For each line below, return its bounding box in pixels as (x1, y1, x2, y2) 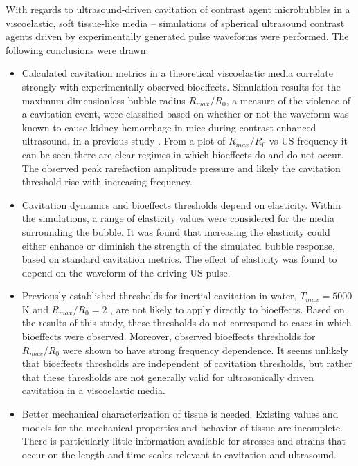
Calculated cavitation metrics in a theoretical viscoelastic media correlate (21, 66, 333, 80)
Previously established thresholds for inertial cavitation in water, (21, 288, 297, 303)
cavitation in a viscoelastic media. (21, 383, 165, 398)
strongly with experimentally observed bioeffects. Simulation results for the (21, 79, 341, 93)
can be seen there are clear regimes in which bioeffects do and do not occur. (21, 147, 344, 161)
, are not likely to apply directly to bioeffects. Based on (110, 301, 345, 316)
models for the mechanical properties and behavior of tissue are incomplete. (21, 420, 343, 434)
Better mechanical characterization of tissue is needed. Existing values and (21, 407, 339, 421)
